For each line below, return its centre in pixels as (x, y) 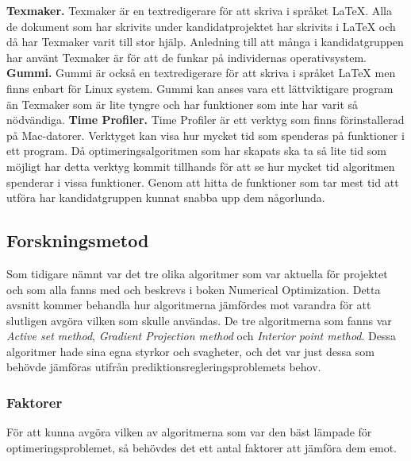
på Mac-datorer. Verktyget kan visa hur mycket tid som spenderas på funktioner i (205, 135)
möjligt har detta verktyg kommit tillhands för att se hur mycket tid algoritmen (201, 166)
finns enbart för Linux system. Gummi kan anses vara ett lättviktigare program (200, 88)
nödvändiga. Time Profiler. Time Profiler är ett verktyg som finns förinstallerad (205, 120)
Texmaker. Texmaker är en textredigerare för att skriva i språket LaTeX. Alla (199, 10)
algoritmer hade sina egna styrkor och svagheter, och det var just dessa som (190, 351)
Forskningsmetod (78, 240)
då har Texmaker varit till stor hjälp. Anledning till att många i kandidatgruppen (205, 42)
